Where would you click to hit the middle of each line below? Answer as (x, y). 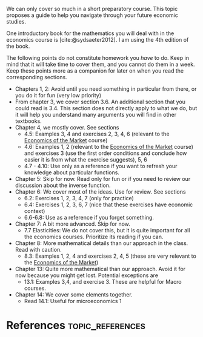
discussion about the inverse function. (63, 185)
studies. (16, 21)
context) (35, 211)
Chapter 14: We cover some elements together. (74, 295)
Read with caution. (38, 250)
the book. (18, 46)
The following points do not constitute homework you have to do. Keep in (98, 58)
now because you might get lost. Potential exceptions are (87, 275)
